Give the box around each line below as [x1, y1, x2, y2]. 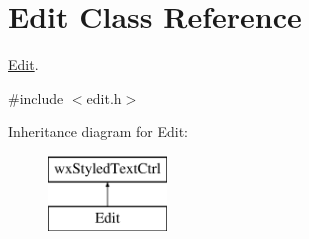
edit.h [86, 87, 122, 108]
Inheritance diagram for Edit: [8, 121, 189, 142]
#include [8, 87, 64, 108]
